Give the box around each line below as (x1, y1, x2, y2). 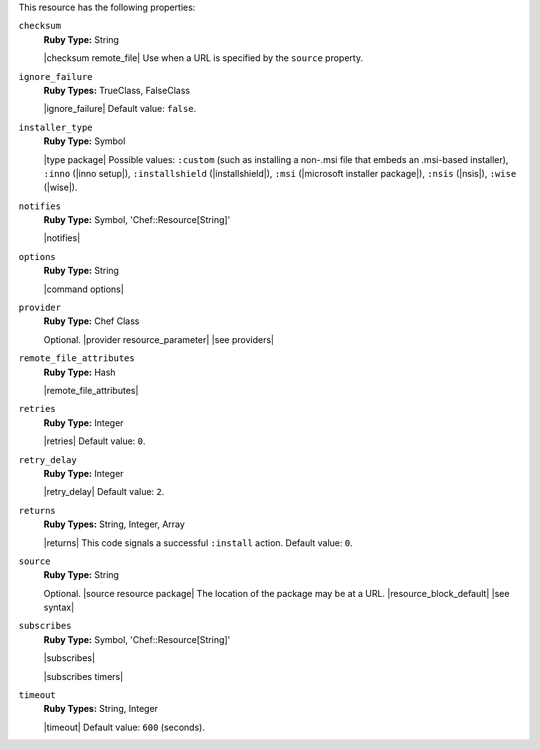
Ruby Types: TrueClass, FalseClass (43, 84, 190, 96)
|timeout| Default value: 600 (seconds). (43, 721, 205, 733)
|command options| (43, 283, 124, 295)
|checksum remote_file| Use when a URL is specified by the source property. (43, 52, 364, 64)
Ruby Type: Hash (43, 366, 116, 378)
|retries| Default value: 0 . (43, 435, 146, 447)
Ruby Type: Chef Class (43, 315, 140, 327)
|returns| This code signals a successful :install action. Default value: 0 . (43, 536, 354, 549)
